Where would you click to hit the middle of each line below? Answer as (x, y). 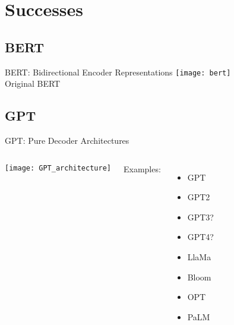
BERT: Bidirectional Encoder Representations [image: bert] (118, 72)
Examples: (142, 168)
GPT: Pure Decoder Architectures (67, 141)
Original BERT (33, 83)
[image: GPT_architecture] (58, 168)
